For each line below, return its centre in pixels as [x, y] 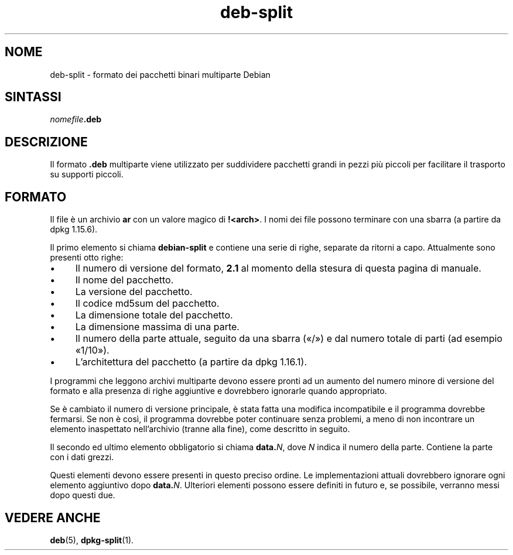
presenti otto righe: [87, 258]
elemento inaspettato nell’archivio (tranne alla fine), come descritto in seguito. [200, 429]
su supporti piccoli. [87, 174]
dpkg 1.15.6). [74, 229]
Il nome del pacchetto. [124, 280]
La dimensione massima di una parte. [157, 327]
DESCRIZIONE [46, 142]
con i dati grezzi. [82, 457]
